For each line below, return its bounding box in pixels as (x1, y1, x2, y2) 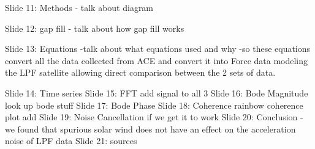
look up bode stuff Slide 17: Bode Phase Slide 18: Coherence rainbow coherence (5, 98, 303, 111)
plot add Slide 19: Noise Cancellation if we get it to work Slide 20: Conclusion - (5, 111, 303, 123)
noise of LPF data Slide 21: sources (5, 134, 137, 147)
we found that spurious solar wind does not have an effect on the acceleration (5, 122, 296, 135)
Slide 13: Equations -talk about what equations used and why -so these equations (5, 42, 311, 55)
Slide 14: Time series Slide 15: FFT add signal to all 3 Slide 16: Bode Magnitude (5, 86, 308, 99)
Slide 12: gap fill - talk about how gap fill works (5, 21, 184, 34)
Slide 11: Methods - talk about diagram (5, 1, 154, 13)
